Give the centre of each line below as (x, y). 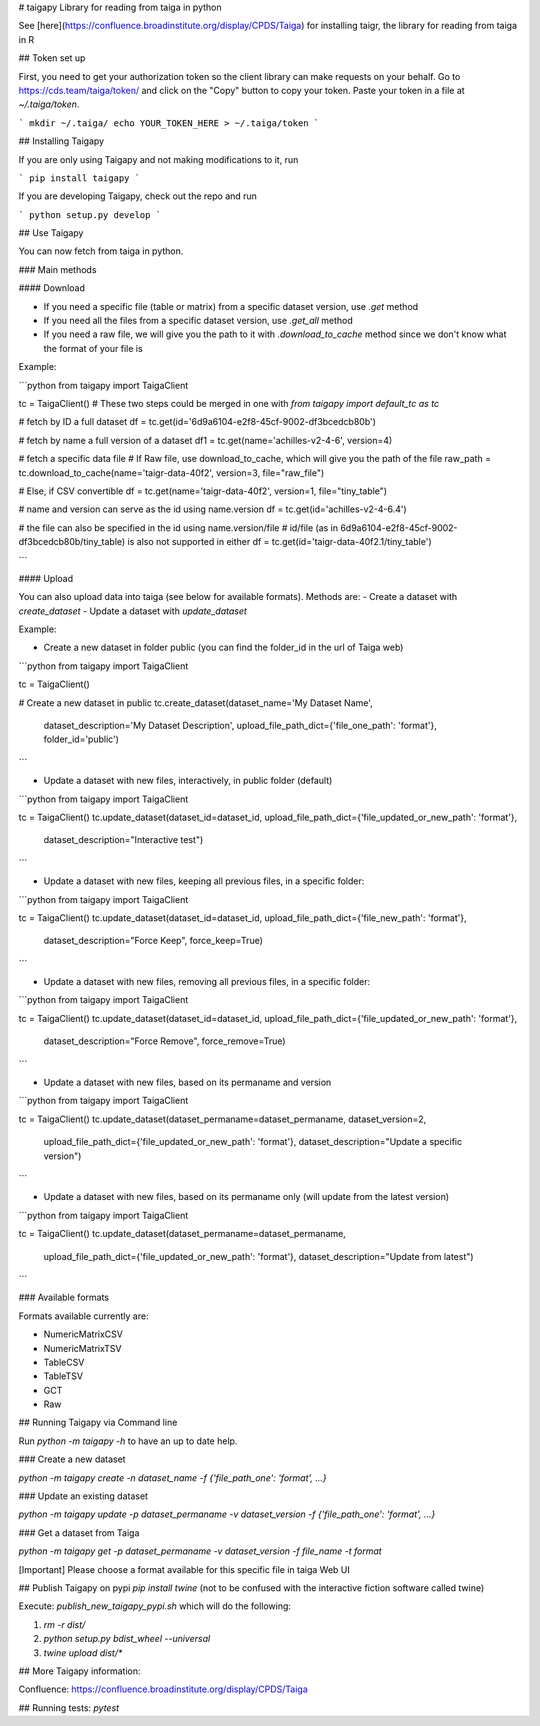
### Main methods (57, 269)
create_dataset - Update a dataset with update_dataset (132, 611)
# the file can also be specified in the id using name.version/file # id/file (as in (178, 527)
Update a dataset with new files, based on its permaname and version (187, 1082)
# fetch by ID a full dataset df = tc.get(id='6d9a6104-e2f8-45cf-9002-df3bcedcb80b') (197, 422)
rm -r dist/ (64, 1624)
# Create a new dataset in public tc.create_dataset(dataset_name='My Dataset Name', (196, 702)
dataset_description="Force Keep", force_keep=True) (153, 941)
